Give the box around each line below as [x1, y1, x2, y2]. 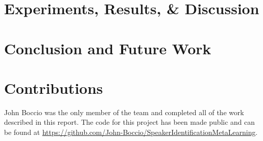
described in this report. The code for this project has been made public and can [4, 117, 255, 127]
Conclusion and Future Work [4, 38, 211, 58]
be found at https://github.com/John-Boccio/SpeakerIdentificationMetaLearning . [4, 127, 258, 137]
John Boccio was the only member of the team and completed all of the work [4, 107, 244, 117]
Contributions [4, 77, 103, 98]
